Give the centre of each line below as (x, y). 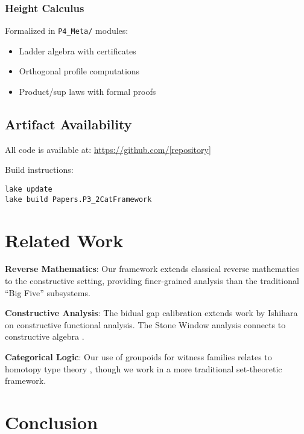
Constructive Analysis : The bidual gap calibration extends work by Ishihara (151, 313)
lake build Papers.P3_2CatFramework (78, 199)
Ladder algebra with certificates (78, 50)
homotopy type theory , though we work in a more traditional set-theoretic (144, 368)
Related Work (64, 240)
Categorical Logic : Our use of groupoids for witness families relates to (138, 357)
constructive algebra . (45, 336)
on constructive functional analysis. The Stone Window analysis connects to (145, 324)
